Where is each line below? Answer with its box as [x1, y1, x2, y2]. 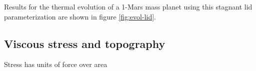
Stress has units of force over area [4, 59, 107, 69]
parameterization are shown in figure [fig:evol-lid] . [4, 11, 156, 21]
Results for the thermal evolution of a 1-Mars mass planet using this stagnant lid [4, 1, 252, 11]
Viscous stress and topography [4, 35, 165, 51]
